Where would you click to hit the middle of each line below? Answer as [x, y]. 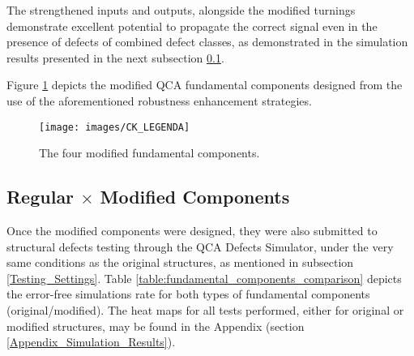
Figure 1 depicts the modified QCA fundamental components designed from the [205, 85]
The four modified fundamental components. [149, 153]
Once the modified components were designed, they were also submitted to [192, 231]
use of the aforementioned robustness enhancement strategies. [159, 100]
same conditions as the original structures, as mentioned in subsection [180, 262]
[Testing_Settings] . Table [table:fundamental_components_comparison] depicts [204, 278]
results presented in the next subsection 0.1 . [115, 57]
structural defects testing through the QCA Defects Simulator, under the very [200, 246]
